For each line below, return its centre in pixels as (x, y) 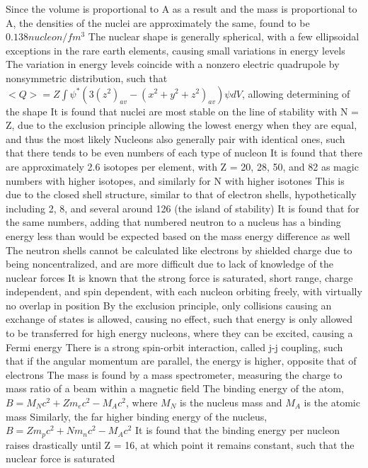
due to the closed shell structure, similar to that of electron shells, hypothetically (181, 194)
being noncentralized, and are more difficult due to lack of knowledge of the (169, 264)
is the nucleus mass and (231, 403)
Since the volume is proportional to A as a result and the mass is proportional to (182, 8)
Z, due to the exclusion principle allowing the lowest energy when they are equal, (182, 125)
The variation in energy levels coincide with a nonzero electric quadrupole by (173, 64)
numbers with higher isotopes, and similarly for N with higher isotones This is (175, 180)
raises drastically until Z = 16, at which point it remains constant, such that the (180, 444)
